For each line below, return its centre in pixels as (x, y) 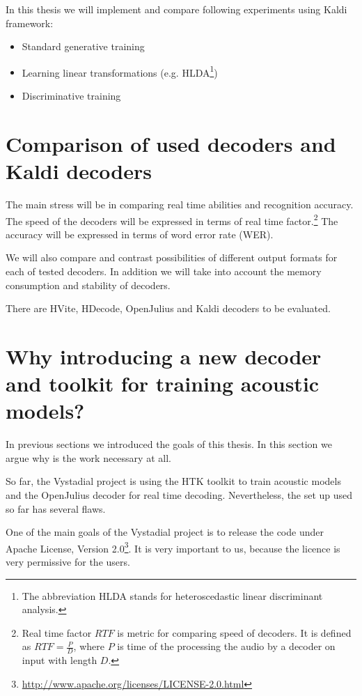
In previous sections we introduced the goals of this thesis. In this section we (169, 444)
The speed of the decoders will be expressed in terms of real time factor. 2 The (172, 219)
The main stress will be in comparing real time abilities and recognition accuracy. (180, 204)
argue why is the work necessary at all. (88, 457)
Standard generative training (83, 46)
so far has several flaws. (56, 508)
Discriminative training (71, 96)
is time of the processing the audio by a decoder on (226, 646)
